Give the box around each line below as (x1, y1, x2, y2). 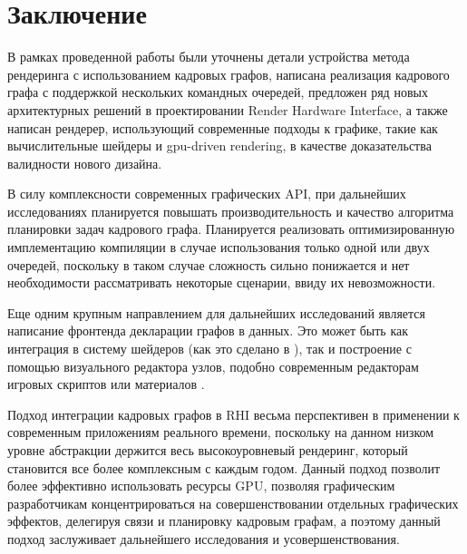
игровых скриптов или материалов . (7, 374, 205, 394)
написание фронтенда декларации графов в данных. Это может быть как (7, 321, 409, 340)
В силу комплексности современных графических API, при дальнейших (7, 184, 406, 203)
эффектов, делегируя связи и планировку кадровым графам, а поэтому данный (7, 511, 441, 530)
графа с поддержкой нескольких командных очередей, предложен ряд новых (7, 83, 428, 102)
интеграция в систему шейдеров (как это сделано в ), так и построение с (7, 339, 412, 358)
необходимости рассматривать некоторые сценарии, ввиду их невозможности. (7, 273, 436, 292)
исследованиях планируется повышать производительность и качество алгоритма (7, 201, 454, 220)
